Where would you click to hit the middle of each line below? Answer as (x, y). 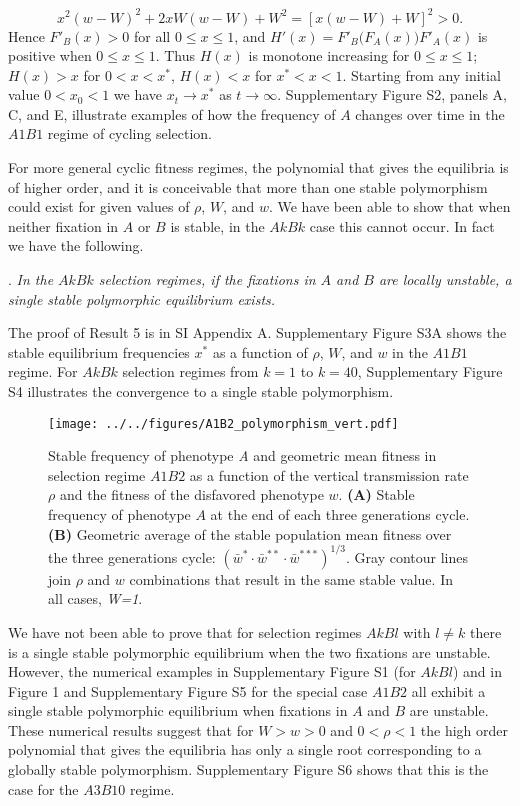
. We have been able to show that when (389, 206)
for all (152, 35)
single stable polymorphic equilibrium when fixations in (178, 710)
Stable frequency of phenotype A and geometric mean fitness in (242, 455)
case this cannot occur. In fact (402, 225)
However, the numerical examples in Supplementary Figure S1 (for (212, 671)
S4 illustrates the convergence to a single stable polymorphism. (201, 391)
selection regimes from (190, 371)
